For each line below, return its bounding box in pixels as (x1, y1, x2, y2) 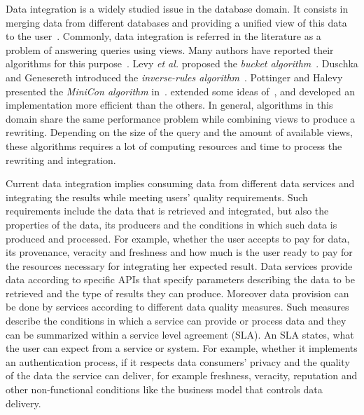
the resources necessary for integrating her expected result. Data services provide (6, 258, 353, 273)
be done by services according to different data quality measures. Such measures (6, 299, 349, 314)
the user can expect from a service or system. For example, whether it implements (6, 341, 358, 355)
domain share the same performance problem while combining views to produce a (6, 111, 356, 125)
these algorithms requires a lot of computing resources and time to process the (6, 138, 342, 153)
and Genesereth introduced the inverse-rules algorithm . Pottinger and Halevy (6, 69, 343, 84)
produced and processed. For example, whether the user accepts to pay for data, (6, 231, 350, 245)
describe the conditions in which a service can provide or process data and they (6, 313, 346, 328)
